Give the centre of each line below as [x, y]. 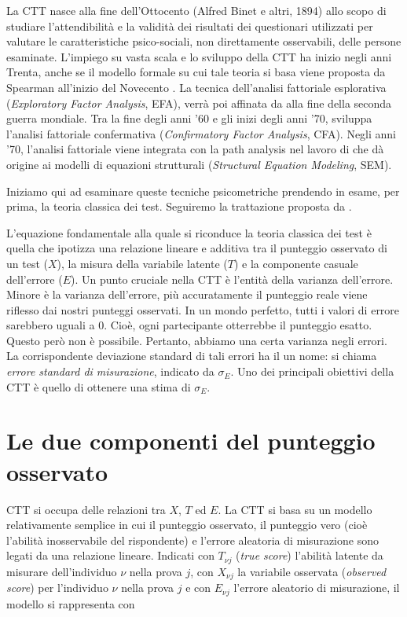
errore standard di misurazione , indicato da [110, 371]
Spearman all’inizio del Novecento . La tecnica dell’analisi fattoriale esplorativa [196, 87]
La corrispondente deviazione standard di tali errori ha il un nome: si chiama [192, 356]
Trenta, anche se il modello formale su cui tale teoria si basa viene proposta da [196, 72]
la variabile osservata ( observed [312, 571]
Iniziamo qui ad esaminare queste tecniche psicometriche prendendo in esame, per [203, 191]
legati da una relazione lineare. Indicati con [110, 555]
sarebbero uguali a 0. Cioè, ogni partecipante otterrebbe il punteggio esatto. [189, 325]
